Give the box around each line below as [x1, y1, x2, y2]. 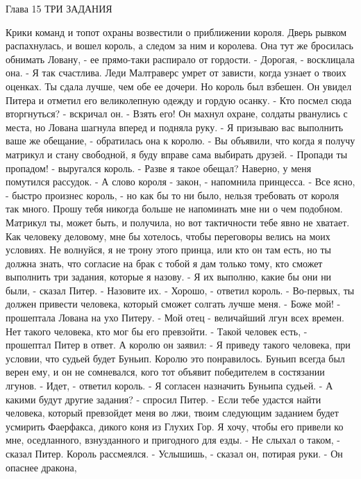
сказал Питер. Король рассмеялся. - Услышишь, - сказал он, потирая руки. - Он [6, 446, 343, 460]
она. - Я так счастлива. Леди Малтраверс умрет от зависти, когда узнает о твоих [6, 65, 346, 80]
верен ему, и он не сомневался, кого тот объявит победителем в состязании [6, 364, 325, 379]
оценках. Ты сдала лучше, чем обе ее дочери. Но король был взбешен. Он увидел [6, 78, 352, 93]
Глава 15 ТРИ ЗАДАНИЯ [6, 1, 112, 15]
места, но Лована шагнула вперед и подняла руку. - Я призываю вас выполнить [6, 119, 344, 134]
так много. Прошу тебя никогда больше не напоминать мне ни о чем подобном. [6, 201, 343, 216]
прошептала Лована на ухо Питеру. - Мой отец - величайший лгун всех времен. [6, 310, 344, 325]
